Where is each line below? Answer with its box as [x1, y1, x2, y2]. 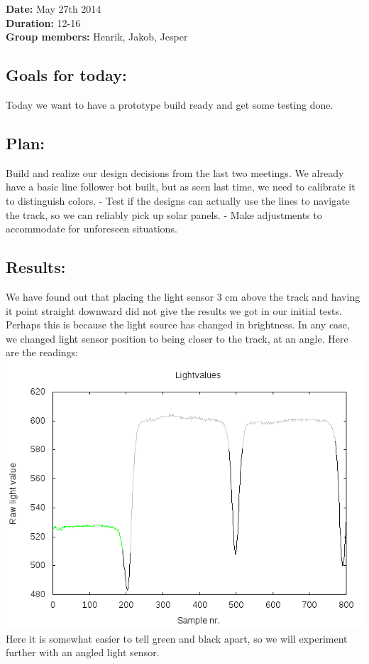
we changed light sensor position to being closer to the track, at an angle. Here [6, 331, 348, 346]
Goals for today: [6, 64, 127, 86]
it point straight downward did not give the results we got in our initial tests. [6, 303, 342, 318]
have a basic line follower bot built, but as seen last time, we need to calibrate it [6, 179, 356, 194]
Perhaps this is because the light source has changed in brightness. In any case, [6, 317, 350, 332]
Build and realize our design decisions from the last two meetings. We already [6, 165, 344, 180]
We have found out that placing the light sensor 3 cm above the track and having [6, 289, 360, 304]
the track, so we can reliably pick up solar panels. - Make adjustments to [6, 207, 322, 222]
